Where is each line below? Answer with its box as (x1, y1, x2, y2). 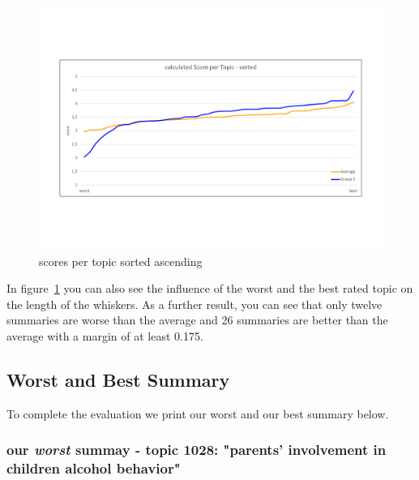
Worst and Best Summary (6, 367, 230, 392)
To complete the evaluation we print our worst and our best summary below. (6, 405, 389, 422)
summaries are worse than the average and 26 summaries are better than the (6, 311, 388, 328)
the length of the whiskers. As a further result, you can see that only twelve (6, 295, 383, 312)
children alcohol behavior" (6, 458, 181, 478)
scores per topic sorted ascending (39, 252, 203, 269)
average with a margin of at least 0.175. (6, 328, 203, 345)
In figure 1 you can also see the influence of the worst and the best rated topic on (6, 280, 413, 297)
